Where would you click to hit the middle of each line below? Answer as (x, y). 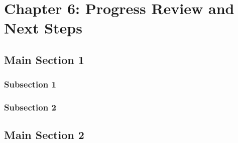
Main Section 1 (44, 59)
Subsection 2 (30, 107)
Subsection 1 (30, 84)
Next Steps (43, 28)
